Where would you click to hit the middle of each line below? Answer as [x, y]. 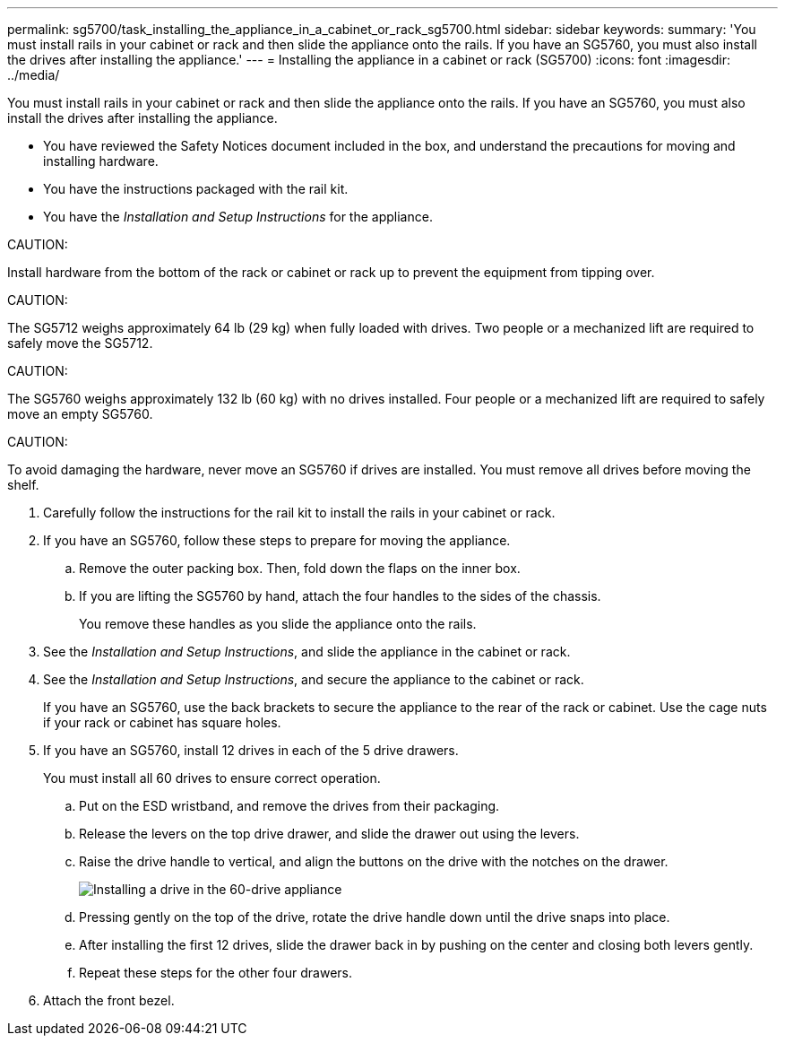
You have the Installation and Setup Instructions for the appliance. [238, 217]
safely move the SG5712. [80, 343]
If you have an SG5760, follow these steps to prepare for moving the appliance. [277, 540]
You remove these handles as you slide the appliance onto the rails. [278, 624]
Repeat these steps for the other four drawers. [216, 973]
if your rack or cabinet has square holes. [162, 722]
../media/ [34, 75]
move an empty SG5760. [80, 414]
